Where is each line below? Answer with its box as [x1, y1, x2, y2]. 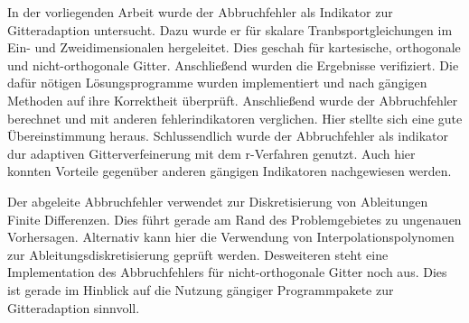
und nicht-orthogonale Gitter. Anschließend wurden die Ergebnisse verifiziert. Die [7, 55, 459, 74]
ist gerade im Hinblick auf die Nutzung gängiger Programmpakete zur [7, 280, 394, 299]
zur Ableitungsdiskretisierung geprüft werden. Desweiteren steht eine [7, 245, 389, 263]
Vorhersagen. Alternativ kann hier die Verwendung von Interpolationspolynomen [7, 227, 455, 246]
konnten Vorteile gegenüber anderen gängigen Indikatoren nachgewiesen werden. [7, 161, 452, 180]
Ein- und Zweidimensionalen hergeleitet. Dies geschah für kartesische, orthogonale [7, 38, 461, 57]
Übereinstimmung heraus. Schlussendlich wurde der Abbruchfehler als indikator [7, 126, 448, 145]
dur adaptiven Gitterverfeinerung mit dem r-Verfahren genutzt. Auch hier [7, 143, 416, 162]
